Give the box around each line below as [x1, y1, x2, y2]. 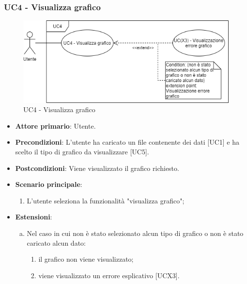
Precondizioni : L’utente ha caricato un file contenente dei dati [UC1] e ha [15, 137, 240, 147]
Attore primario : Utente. [15, 120, 96, 131]
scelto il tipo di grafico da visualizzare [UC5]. [15, 147, 149, 157]
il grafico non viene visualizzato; [38, 254, 134, 264]
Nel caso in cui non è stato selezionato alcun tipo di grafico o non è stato [27, 228, 244, 238]
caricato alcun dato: [27, 237, 86, 248]
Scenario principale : [15, 179, 82, 189]
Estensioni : [15, 212, 52, 222]
